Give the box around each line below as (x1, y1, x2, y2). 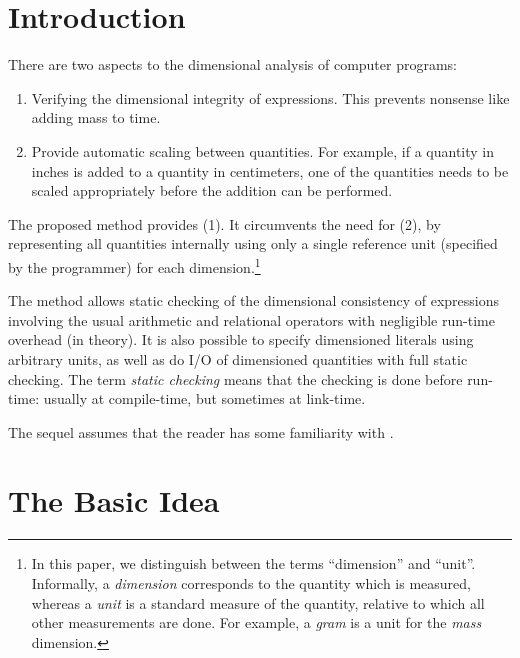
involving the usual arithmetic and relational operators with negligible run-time (8, 309, 495, 330)
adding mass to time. (31, 107, 161, 128)
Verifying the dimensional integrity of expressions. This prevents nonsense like (31, 87, 510, 108)
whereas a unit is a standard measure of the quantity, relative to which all (31, 592, 485, 613)
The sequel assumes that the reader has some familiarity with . (8, 421, 394, 442)
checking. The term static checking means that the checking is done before (8, 368, 463, 389)
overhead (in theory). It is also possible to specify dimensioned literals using (8, 329, 474, 350)
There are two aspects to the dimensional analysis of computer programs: (8, 54, 458, 75)
